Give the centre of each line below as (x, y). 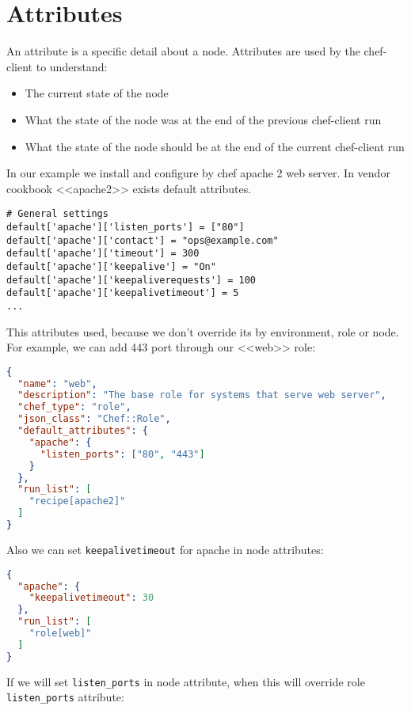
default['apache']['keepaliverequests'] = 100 (131, 280)
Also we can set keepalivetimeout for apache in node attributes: (165, 549)
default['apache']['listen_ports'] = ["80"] (126, 227)
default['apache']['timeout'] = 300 (103, 254)
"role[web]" (60, 633)
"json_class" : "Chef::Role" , (94, 419)
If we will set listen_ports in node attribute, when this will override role (186, 681)
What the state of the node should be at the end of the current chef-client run (215, 146)
